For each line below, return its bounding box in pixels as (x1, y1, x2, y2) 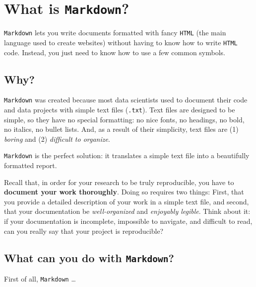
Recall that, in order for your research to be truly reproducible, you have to (4, 177, 234, 187)
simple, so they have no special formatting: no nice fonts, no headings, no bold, (4, 114, 245, 124)
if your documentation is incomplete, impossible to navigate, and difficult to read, (4, 216, 253, 226)
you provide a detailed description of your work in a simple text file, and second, (4, 196, 249, 206)
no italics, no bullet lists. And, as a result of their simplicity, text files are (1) (4, 124, 239, 134)
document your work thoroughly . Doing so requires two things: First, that (4, 187, 244, 197)
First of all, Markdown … (4, 274, 76, 284)
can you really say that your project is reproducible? (4, 225, 164, 236)
